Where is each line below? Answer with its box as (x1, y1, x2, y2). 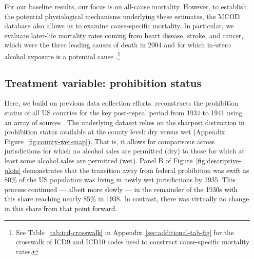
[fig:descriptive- (195, 155, 241, 165)
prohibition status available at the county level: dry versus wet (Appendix (4, 127, 225, 137)
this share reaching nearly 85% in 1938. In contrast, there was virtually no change (4, 194, 249, 204)
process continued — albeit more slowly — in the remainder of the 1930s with (4, 184, 238, 194)
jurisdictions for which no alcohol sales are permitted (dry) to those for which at (4, 146, 245, 156)
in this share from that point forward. (4, 203, 117, 213)
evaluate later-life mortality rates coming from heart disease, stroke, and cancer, (4, 30, 244, 40)
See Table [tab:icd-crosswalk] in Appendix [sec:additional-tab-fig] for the (16, 227, 234, 237)
